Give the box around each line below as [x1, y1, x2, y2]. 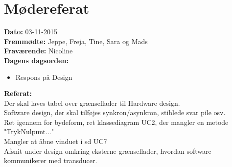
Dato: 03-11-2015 [4, 26, 57, 37]
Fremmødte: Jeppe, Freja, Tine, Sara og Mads [4, 36, 148, 46]
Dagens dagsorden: [4, 55, 69, 65]
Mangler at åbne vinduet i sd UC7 [4, 136, 107, 146]
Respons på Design [15, 72, 72, 82]
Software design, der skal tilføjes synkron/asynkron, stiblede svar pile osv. [4, 107, 226, 118]
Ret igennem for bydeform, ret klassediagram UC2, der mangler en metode [4, 117, 229, 127]
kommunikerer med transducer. [4, 155, 97, 166]
